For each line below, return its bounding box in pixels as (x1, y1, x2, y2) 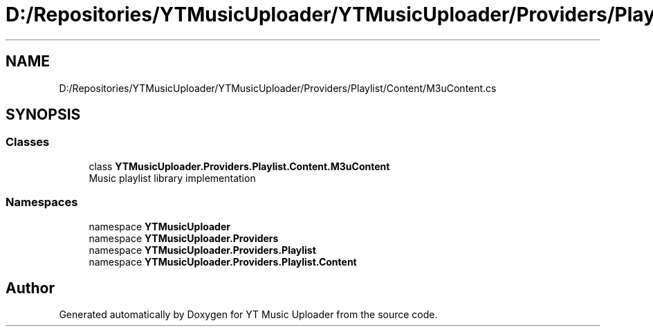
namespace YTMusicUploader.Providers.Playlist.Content (89, 255, 357, 268)
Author (6, 279, 55, 297)
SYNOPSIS (6, 106, 81, 124)
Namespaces (6, 195, 78, 210)
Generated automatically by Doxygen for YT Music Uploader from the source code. (59, 308, 438, 321)
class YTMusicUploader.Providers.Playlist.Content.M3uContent (89, 160, 390, 172)
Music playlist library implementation (89, 172, 256, 184)
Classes (6, 135, 50, 149)
